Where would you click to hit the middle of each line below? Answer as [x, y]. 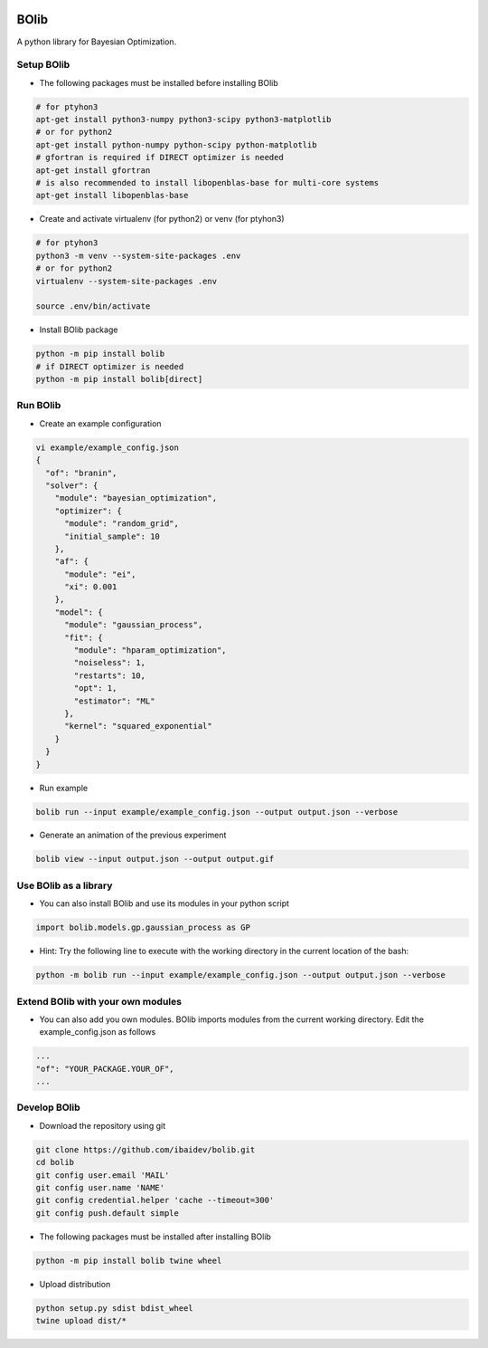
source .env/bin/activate [93, 306]
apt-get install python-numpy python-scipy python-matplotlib [176, 144]
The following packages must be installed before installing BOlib [159, 82]
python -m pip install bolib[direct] [119, 379]
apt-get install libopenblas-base [112, 196]
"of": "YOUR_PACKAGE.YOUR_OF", [105, 1069]
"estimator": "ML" [114, 701]
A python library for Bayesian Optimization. [97, 42]
